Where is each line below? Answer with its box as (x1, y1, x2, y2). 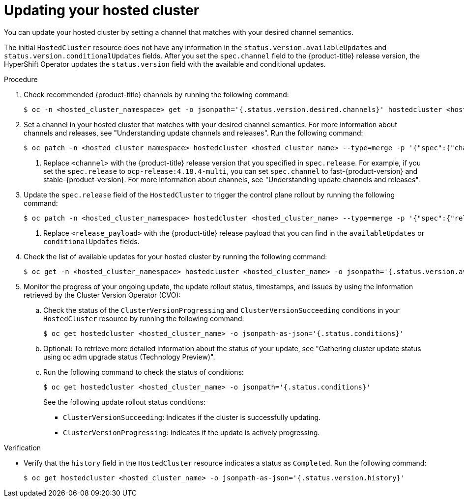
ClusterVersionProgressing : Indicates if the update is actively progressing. (63, 428, 320, 437)
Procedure (4, 75, 38, 83)
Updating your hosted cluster (4, 2, 200, 19)
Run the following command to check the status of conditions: (43, 367, 244, 376)
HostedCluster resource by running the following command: (43, 314, 244, 323)
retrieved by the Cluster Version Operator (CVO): (24, 290, 181, 299)
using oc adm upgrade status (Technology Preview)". (43, 352, 215, 361)
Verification (4, 443, 41, 452)
